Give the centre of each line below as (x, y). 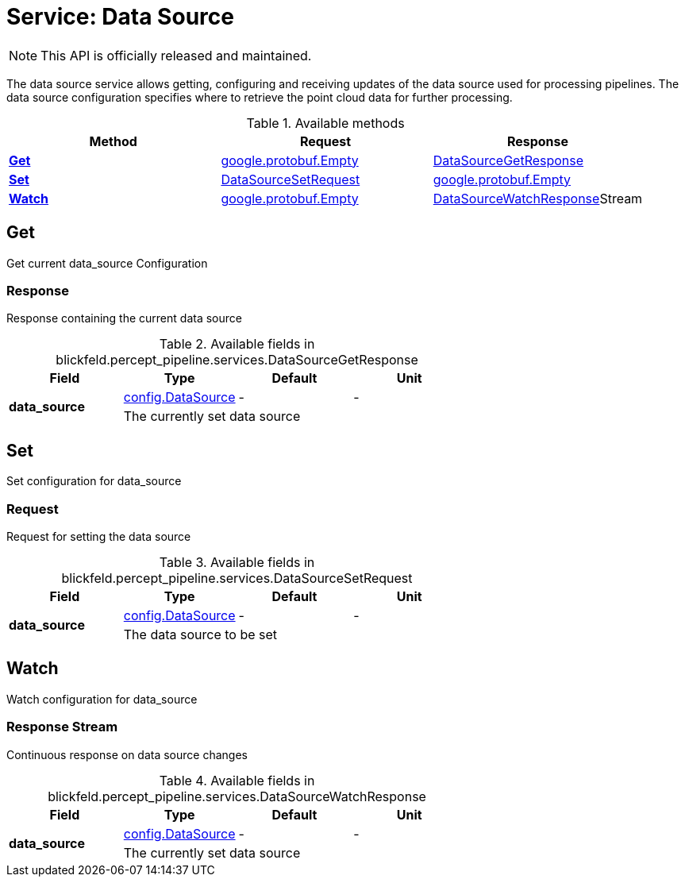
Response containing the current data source (124, 318)
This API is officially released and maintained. (176, 55)
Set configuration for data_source (94, 481)
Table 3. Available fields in (237, 562)
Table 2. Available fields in (237, 344)
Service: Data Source (120, 17)
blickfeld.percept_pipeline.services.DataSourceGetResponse (237, 360)
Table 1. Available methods (325, 123)
